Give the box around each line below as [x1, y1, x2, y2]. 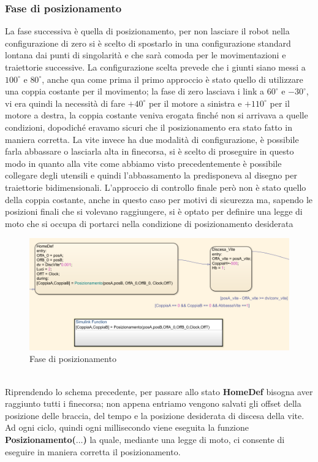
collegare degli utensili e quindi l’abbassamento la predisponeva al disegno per [5, 169, 297, 182]
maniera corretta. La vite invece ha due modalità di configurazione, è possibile [5, 133, 299, 145]
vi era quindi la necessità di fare [5, 96, 125, 109]
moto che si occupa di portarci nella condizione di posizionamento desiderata [5, 217, 293, 229]
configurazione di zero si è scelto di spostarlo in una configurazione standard [5, 36, 291, 49]
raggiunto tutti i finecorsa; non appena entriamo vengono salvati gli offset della [5, 397, 301, 410]
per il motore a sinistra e [148, 96, 242, 109]
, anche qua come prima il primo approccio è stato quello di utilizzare [42, 72, 303, 85]
